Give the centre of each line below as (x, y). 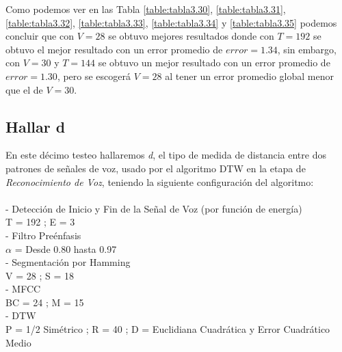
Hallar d (36, 126)
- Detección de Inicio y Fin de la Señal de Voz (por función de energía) (154, 208)
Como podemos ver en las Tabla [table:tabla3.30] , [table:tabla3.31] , (146, 9)
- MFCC (23, 289)
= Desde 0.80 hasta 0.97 (66, 248)
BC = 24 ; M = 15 (45, 302)
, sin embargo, (307, 49)
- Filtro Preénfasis (43, 235)
